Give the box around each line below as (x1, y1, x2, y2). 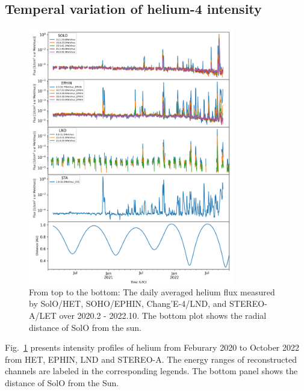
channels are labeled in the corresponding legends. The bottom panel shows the (5, 365, 298, 377)
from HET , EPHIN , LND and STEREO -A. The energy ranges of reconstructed (5, 353, 297, 365)
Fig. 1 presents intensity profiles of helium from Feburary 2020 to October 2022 (5, 341, 300, 354)
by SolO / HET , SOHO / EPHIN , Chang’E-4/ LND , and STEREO (29, 297, 265, 310)
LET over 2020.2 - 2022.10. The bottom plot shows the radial (39, 309, 267, 322)
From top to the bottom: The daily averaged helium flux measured (29, 285, 275, 298)
